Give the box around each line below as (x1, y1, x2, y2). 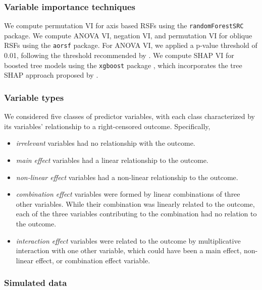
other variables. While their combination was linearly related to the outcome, (16, 198, 255, 209)
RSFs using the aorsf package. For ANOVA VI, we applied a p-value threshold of (4, 40, 257, 50)
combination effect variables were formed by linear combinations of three (16, 189, 240, 199)
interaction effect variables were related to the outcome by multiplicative (16, 235, 241, 246)
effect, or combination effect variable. (35, 255, 150, 265)
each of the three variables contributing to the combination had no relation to (16, 208, 257, 219)
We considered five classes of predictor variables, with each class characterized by (4, 111, 255, 122)
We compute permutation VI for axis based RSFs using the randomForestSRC (4, 20, 244, 31)
